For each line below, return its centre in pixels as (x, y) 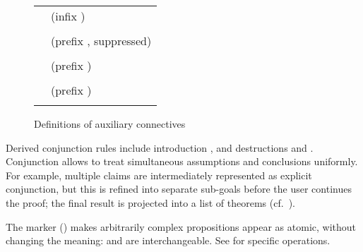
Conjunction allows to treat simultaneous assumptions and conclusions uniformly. (182, 161)
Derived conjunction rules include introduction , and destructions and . (160, 147)
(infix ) (68, 16)
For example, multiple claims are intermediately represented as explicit (159, 175)
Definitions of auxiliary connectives (110, 124)
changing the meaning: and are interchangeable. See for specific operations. (168, 240)
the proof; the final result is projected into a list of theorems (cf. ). (150, 202)
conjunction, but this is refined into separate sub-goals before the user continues (179, 189)
